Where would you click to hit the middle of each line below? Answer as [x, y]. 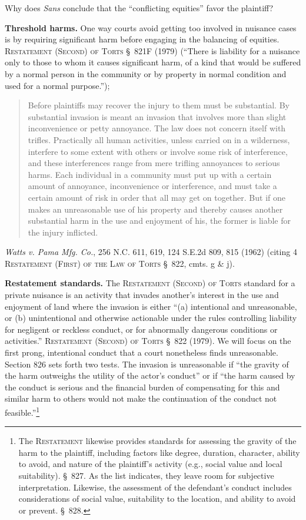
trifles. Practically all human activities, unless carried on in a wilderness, [159, 139]
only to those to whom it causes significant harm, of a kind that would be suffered [153, 62]
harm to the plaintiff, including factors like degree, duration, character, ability [159, 452]
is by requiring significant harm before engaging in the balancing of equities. [142, 39]
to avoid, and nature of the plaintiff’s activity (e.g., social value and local [150, 464]
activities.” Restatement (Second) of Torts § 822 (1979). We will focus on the [148, 341]
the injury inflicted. [63, 232]
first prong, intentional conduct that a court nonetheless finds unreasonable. [142, 352]
